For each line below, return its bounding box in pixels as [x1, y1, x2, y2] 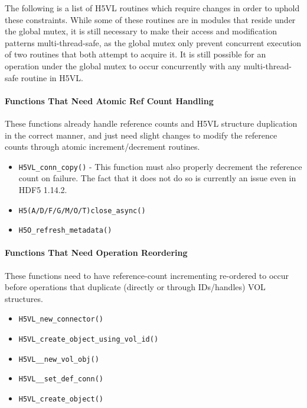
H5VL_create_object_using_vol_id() [18, 335, 159, 344]
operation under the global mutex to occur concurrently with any [5, 59, 241, 72]
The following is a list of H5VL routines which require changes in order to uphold [5, 2, 300, 14]
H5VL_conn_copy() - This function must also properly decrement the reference [18, 160, 302, 172]
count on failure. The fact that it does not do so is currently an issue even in [18, 172, 296, 184]
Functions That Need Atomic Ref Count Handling [5, 94, 214, 107]
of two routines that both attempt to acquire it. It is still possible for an [5, 48, 266, 60]
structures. [5, 292, 43, 304]
